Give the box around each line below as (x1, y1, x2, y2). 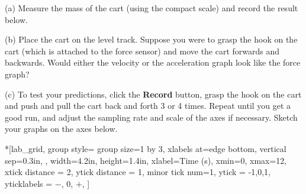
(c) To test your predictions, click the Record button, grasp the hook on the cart (5, 88, 302, 100)
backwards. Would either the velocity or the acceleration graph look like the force (5, 56, 301, 69)
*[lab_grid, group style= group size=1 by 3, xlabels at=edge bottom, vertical (5, 142, 286, 154)
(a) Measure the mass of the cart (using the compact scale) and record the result (5, 2, 298, 14)
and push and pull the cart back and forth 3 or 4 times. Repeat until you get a (5, 99, 291, 112)
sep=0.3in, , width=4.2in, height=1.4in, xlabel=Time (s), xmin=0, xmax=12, (5, 154, 287, 166)
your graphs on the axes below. (5, 122, 118, 135)
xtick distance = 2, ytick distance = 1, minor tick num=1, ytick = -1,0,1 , (5, 166, 270, 178)
